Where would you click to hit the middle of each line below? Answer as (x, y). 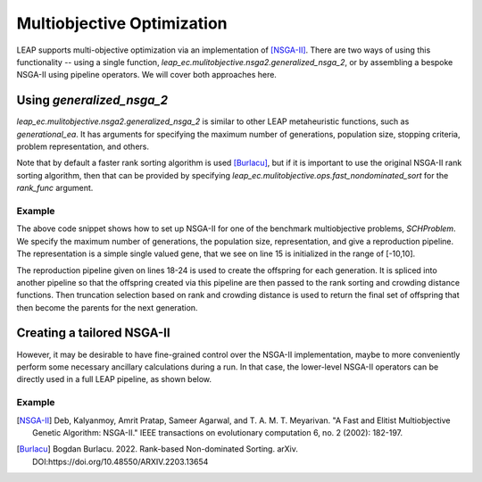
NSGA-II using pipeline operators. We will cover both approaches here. (146, 75)
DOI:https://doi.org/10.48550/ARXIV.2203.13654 (120, 461)
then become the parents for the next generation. (107, 307)
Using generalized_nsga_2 (92, 100)
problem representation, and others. (83, 146)
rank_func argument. (55, 188)
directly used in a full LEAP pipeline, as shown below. (114, 379)
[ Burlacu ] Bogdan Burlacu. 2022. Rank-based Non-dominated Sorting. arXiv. (157, 449)
